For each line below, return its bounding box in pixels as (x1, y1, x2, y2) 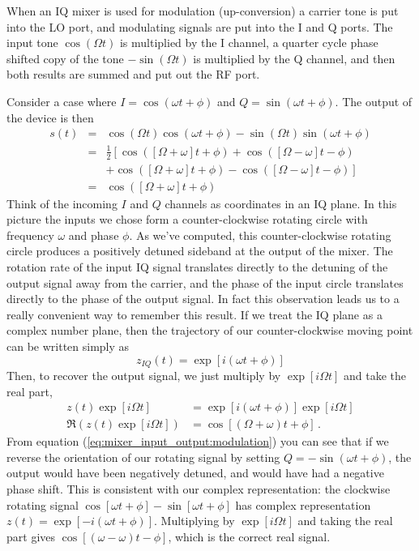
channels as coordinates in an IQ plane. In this (165, 194, 397, 211)
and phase (68, 226, 119, 243)
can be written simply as (6, 337, 130, 354)
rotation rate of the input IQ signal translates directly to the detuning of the (6, 258, 388, 275)
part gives (6, 528, 56, 545)
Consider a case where (6, 92, 117, 109)
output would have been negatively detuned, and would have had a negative (6, 464, 384, 481)
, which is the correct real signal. (168, 528, 331, 545)
